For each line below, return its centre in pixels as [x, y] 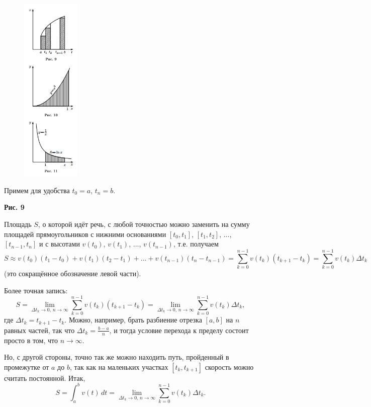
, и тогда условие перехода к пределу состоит [179, 330]
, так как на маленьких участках [119, 367]
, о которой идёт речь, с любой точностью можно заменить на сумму [144, 224]
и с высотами [59, 244]
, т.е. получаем [196, 244]
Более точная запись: [36, 290]
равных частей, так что [39, 330]
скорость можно [229, 367]
